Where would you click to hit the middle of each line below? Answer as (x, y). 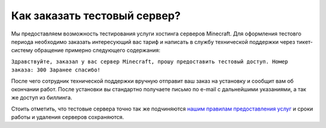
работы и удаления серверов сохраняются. (68, 117)
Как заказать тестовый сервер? (96, 16)
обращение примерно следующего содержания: (97, 50)
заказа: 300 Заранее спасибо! (56, 70)
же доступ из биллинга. (42, 98)
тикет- (305, 41)
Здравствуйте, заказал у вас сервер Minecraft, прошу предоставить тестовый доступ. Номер (150, 61)
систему (22, 50)
